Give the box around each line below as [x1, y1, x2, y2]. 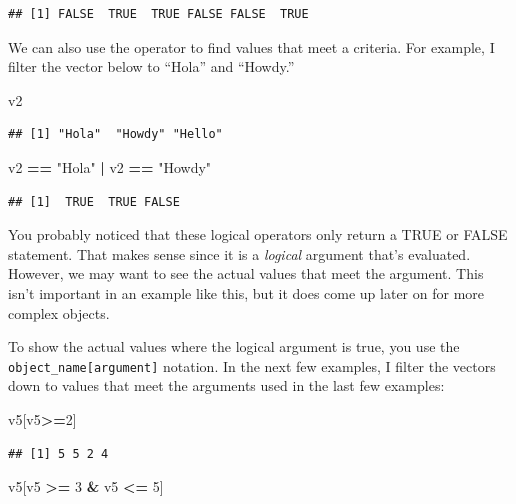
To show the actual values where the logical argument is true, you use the [8, 336, 460, 357]
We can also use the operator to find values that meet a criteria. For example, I [8, 36, 495, 57]
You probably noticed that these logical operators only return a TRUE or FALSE [8, 224, 508, 245]
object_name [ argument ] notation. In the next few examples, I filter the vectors [8, 355, 496, 376]
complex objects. [8, 302, 110, 323]
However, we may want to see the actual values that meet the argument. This [8, 263, 484, 284]
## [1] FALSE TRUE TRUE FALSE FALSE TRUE [8, 7, 309, 21]
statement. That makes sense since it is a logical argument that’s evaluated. [8, 243, 471, 264]
